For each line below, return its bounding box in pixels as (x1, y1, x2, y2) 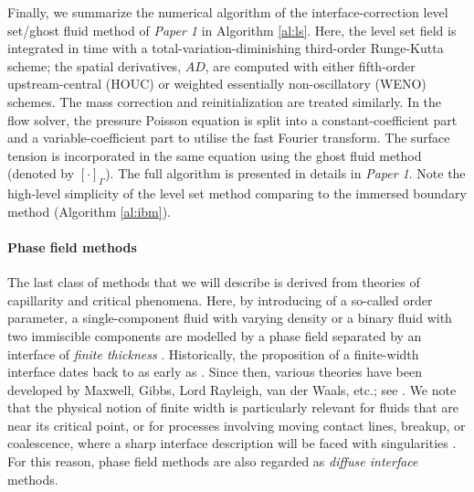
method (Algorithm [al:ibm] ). (7, 201, 171, 220)
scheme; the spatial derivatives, (7, 56, 182, 75)
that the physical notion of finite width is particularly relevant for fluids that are (7, 398, 458, 417)
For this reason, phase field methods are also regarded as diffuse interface (7, 452, 418, 471)
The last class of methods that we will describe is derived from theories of (7, 273, 420, 292)
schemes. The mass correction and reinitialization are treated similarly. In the (7, 91, 442, 111)
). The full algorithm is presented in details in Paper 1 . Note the (105, 164, 466, 183)
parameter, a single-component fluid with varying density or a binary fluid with (7, 308, 452, 327)
